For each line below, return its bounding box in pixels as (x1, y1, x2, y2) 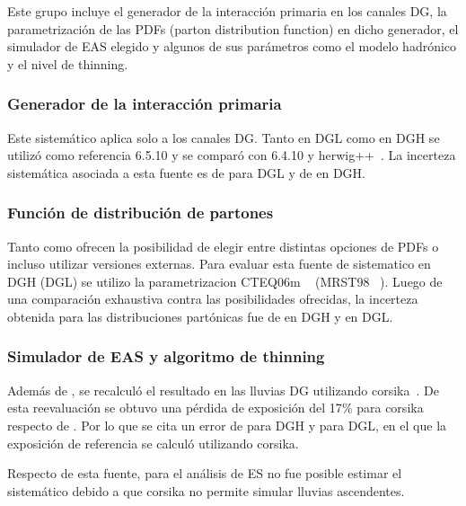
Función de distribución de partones (7, 201, 274, 224)
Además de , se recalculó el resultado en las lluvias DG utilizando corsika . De (7, 380, 439, 399)
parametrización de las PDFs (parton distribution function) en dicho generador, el (7, 19, 459, 38)
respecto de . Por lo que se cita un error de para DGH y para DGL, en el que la (7, 415, 447, 434)
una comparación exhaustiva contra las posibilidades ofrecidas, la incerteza (7, 289, 418, 308)
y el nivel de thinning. (7, 54, 128, 73)
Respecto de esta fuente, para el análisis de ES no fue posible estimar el (7, 464, 402, 483)
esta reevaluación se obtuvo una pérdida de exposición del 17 (7, 398, 342, 417)
